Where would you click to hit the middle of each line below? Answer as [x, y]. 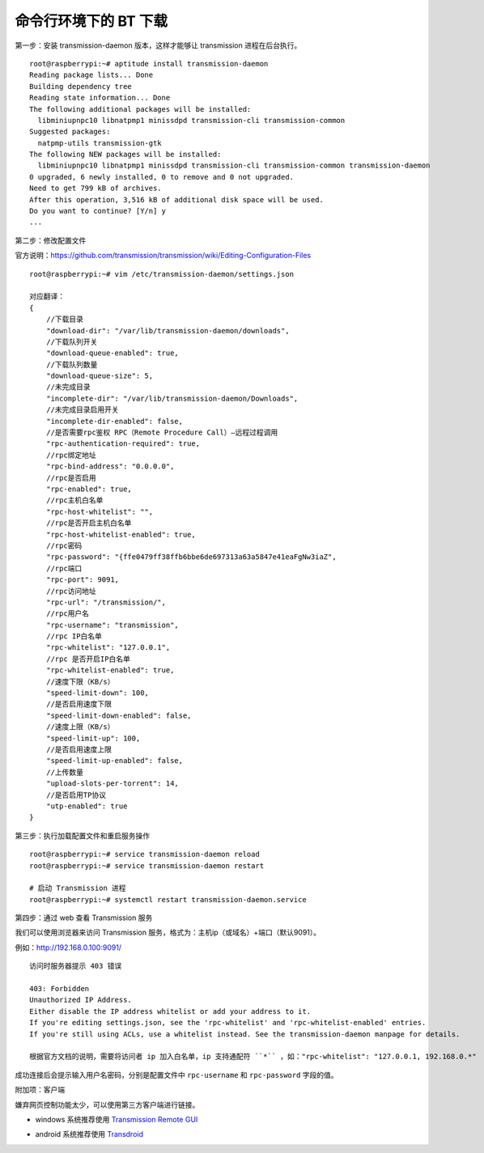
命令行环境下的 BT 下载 [91, 21]
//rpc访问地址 [71, 591]
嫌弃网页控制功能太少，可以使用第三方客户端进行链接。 [107, 1104]
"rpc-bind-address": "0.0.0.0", [110, 466]
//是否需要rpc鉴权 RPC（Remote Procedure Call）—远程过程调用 [162, 432]
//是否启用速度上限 [79, 749]
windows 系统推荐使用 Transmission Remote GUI [117, 1119]
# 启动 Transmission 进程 [78, 888]
